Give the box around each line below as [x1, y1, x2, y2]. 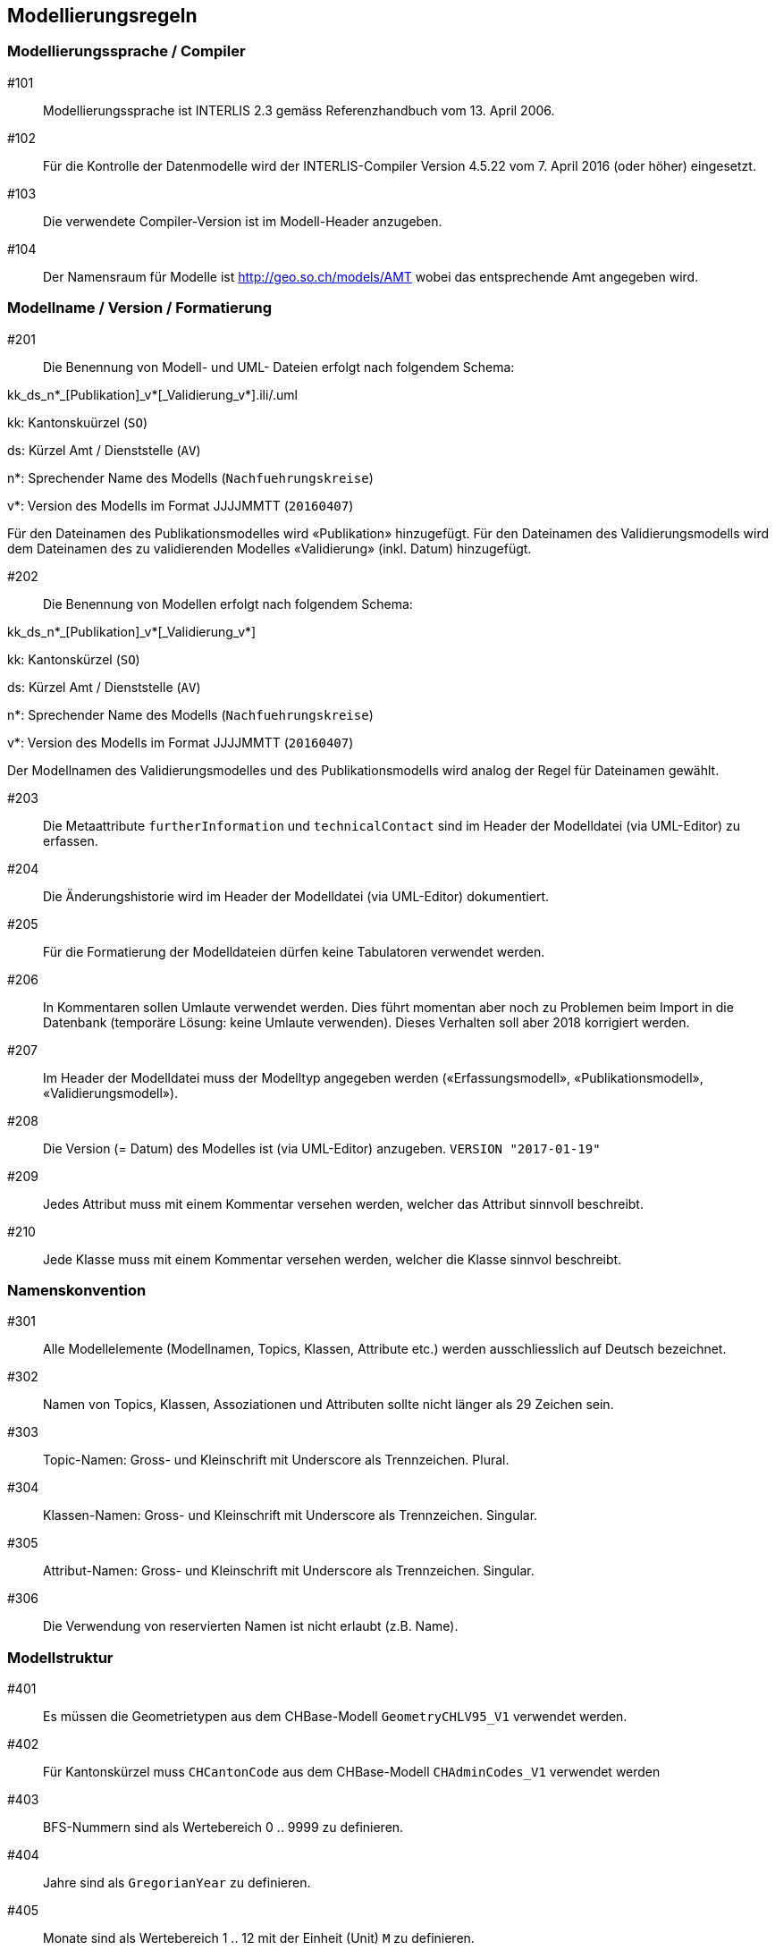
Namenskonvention [7, 1280, 147, 1299]
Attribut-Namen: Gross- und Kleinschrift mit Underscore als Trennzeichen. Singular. [43, 1563, 535, 1579]
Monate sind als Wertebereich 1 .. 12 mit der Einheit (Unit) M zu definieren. [43, 1930, 475, 1946]
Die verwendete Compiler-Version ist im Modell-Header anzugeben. [43, 213, 442, 229]
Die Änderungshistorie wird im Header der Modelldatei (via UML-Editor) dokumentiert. [43, 888, 549, 904]
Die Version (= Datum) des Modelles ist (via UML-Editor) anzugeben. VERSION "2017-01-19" [43, 1140, 601, 1156]
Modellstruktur [7, 1648, 114, 1667]
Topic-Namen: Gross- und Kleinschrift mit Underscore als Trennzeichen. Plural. [43, 1452, 510, 1468]
